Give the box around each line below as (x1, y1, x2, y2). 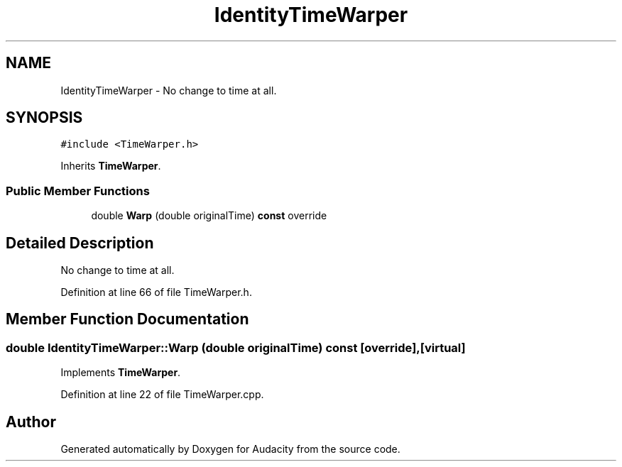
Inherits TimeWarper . (60, 160, 161, 172)
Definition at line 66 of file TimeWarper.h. (60, 286, 252, 299)
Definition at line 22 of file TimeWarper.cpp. (60, 388, 264, 401)
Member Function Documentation (6, 310, 249, 329)
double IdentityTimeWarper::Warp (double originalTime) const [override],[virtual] (6, 340, 466, 355)
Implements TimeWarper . (60, 366, 181, 379)
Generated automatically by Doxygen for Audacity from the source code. (60, 443, 400, 456)
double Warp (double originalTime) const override (91, 209, 327, 222)
